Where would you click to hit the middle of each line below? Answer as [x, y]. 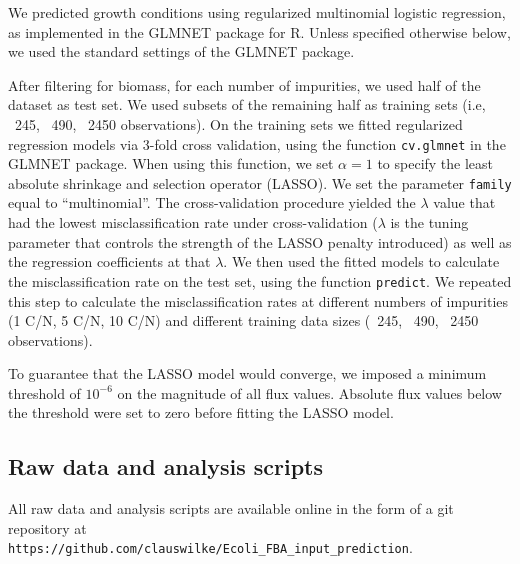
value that [464, 202]
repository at [47, 527]
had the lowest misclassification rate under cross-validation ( [193, 222]
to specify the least [435, 163]
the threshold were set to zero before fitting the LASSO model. [201, 412]
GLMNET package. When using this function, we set [171, 163]
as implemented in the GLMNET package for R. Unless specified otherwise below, [259, 31]
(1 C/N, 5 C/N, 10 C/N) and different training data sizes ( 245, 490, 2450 [243, 320]
